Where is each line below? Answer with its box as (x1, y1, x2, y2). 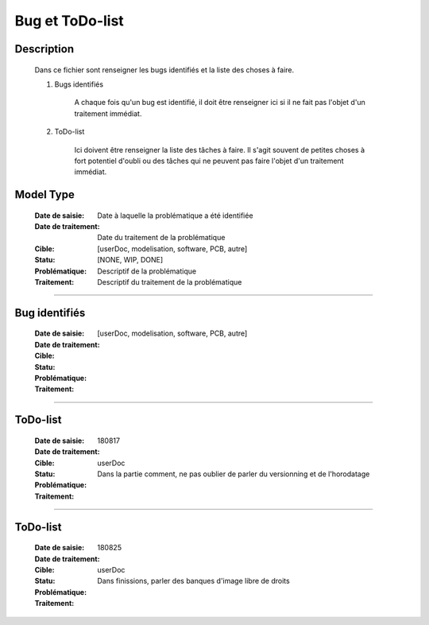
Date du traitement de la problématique (97, 233, 226, 243)
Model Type (14, 188, 75, 202)
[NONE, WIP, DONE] (97, 255, 164, 265)
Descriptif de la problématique (97, 266, 197, 276)
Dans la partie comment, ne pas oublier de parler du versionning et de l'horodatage (97, 469, 370, 479)
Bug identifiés (14, 306, 86, 320)
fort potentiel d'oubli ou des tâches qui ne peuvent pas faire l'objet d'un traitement (74, 156, 344, 165)
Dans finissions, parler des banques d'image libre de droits (97, 576, 290, 586)
